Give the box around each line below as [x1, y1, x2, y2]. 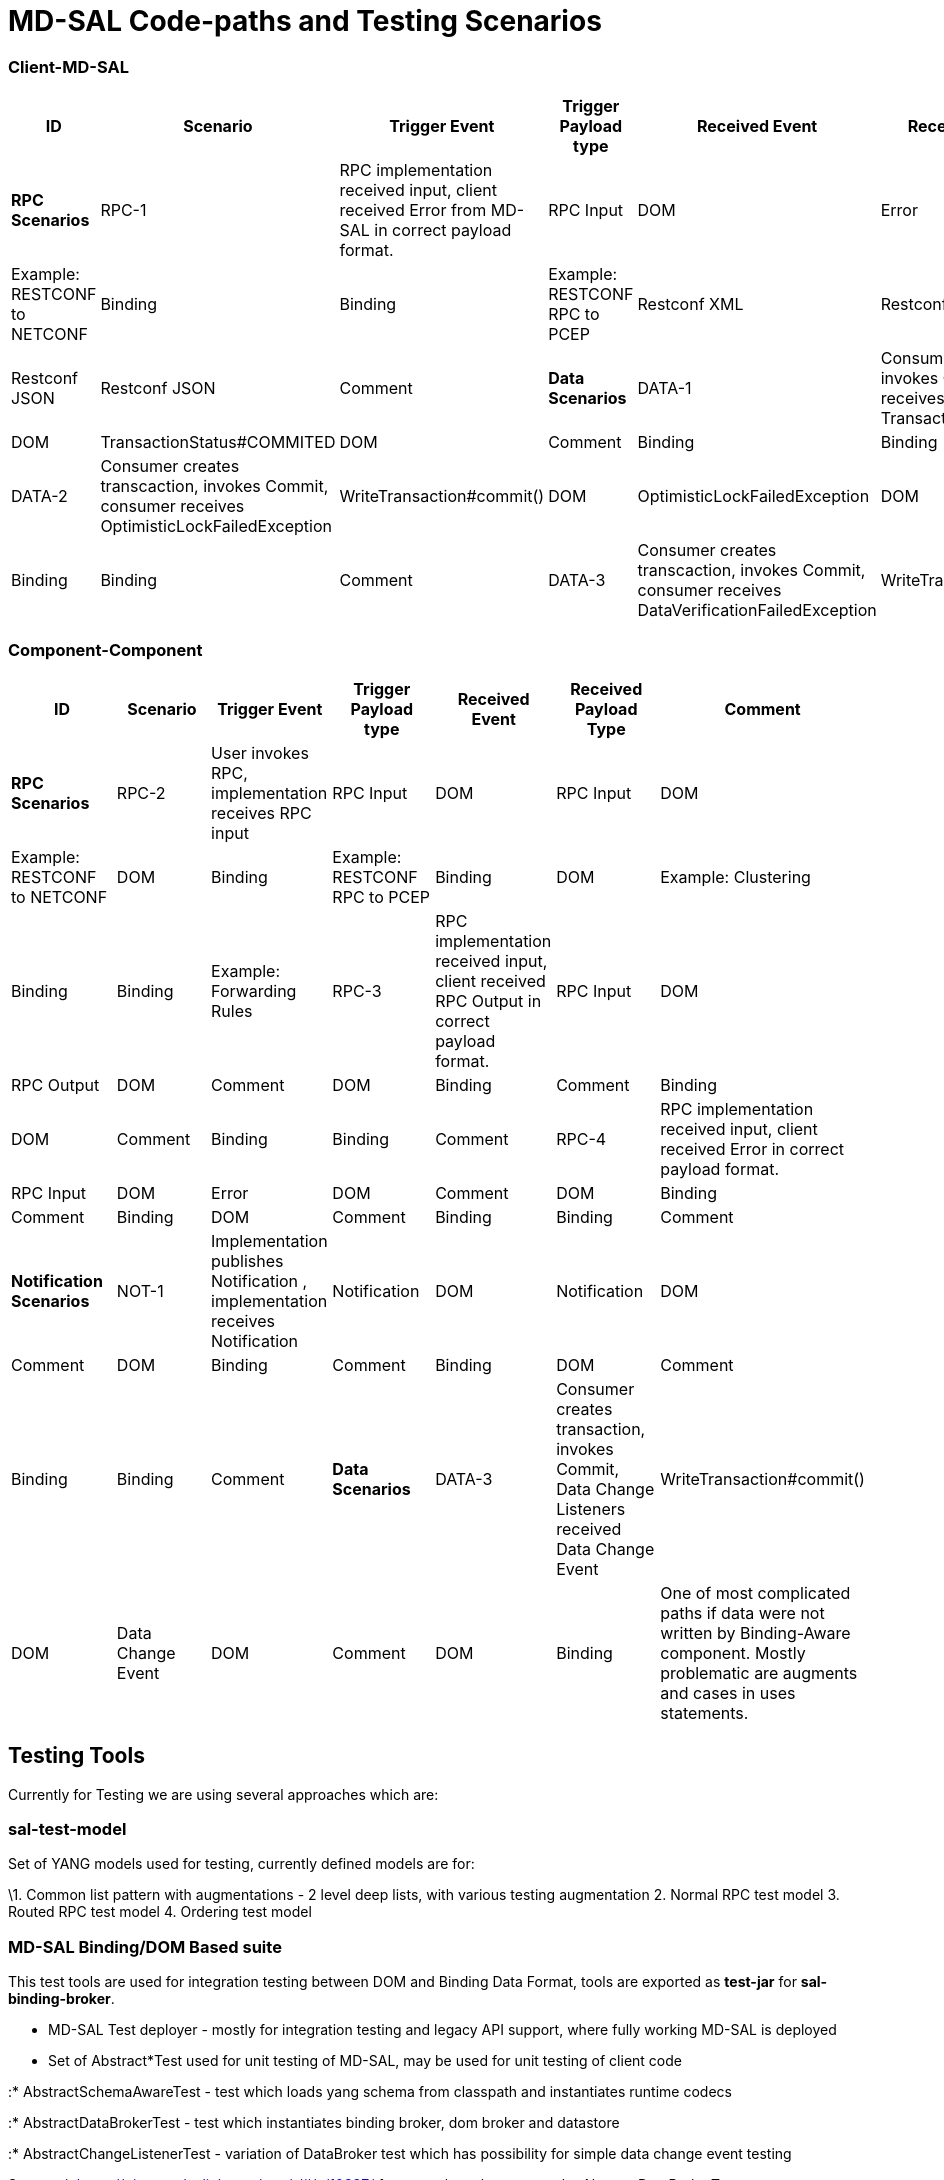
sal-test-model [8, 1819, 127, 1840]
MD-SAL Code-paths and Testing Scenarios [8, 4, 602, 38]
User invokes [211, 742, 309, 763]
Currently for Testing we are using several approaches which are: [8, 1785, 439, 1803]
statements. [660, 1702, 749, 1723]
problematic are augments [660, 1662, 858, 1683]
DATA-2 [11, 486, 68, 507]
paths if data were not [660, 1602, 825, 1623]
